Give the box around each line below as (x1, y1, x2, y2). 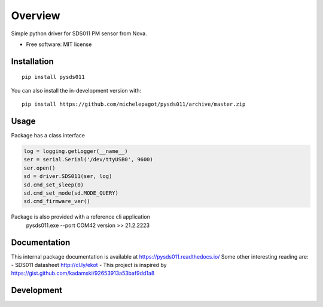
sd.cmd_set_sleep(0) (23, 181, 84, 188)
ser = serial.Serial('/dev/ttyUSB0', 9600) (23, 156, 154, 163)
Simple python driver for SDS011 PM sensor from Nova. (11, 30, 147, 37)
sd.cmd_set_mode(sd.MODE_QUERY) (23, 189, 119, 197)
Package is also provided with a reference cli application (11, 213, 151, 220)
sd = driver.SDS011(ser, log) (23, 173, 112, 180)
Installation (11, 56, 54, 66)
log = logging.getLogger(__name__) (23, 148, 128, 155)
